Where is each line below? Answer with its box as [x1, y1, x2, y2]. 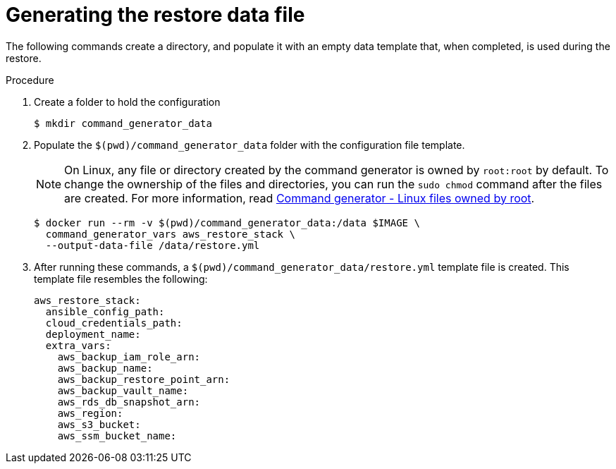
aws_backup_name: [57, 362, 153, 374]
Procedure [6, 73, 54, 86]
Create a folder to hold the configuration [34, 95, 221, 108]
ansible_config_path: [45, 305, 165, 317]
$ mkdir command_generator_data [34, 117, 212, 129]
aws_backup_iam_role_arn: [57, 351, 201, 363]
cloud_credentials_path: [45, 317, 183, 329]
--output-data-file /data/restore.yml [45, 239, 260, 251]
